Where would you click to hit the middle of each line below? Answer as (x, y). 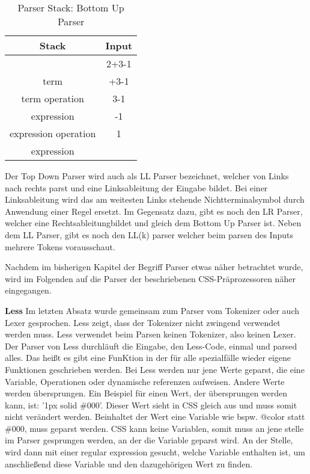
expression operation (53, 133)
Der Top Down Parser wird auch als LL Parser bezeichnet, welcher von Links (147, 176)
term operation (53, 98)
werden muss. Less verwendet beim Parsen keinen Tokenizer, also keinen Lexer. (150, 334)
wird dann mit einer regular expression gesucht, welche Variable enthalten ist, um (155, 452)
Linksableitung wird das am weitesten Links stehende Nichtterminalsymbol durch (155, 199)
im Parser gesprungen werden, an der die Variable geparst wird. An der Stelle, (149, 440)
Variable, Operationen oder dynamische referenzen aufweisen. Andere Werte (145, 381)
